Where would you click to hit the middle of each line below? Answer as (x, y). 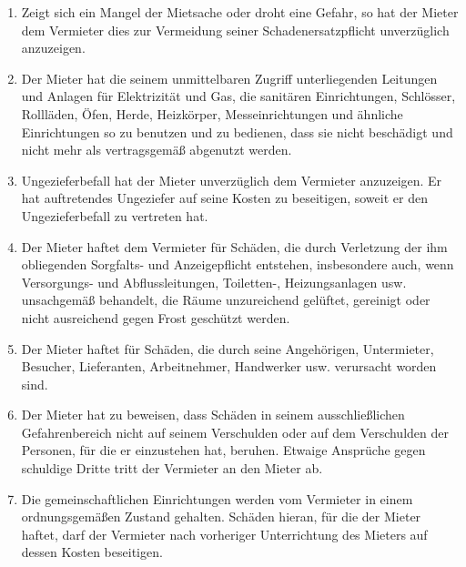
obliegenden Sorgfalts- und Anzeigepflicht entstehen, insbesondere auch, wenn (238, 264)
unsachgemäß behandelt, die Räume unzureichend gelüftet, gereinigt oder (226, 300)
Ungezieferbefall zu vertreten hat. (115, 215)
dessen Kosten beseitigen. (92, 552)
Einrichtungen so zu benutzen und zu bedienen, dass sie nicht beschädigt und (237, 132)
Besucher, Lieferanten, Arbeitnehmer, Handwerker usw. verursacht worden (229, 366)
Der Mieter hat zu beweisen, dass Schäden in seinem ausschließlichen (213, 415)
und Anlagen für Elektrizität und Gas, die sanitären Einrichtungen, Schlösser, (238, 96)
